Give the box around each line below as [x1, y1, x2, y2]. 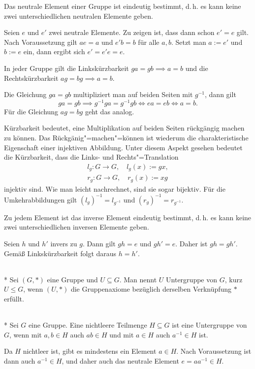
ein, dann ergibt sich [23, 46, 85, 57]
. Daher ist [175, 238, 208, 249]
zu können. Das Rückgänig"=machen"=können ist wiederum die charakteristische [4, 133, 249, 143]
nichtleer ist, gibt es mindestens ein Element [23, 346, 157, 356]
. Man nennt [119, 274, 157, 284]
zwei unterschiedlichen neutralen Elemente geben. [4, 10, 153, 21]
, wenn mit [9, 329, 42, 339]
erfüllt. [4, 294, 24, 304]
